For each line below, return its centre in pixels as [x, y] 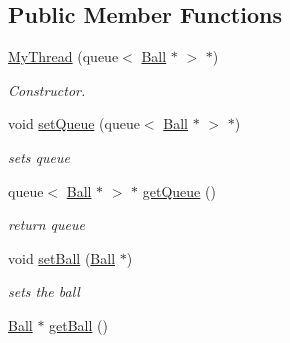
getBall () [78, 324]
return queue [46, 224]
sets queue [39, 156]
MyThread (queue [63, 56]
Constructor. [47, 89]
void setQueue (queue [74, 123]
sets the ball [44, 291]
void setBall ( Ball [62, 257]
